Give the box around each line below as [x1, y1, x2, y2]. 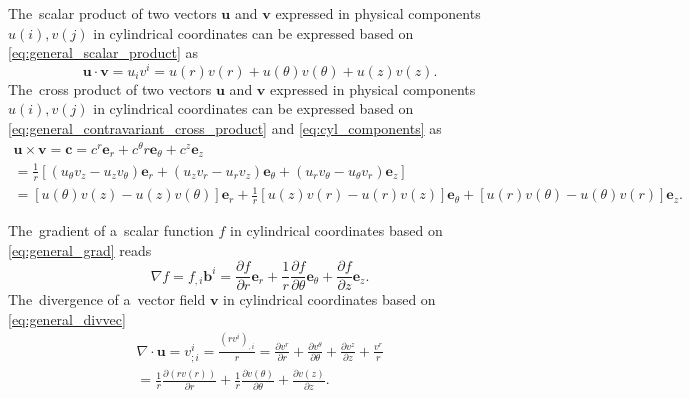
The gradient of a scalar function [8, 219, 214, 240]
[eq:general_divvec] [8, 308, 126, 329]
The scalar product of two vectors [8, 3, 217, 23]
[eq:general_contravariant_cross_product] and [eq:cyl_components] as [8, 118, 442, 139]
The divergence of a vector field [8, 289, 206, 310]
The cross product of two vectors [8, 78, 212, 99]
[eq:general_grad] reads [8, 239, 152, 260]
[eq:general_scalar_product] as [8, 42, 199, 63]
